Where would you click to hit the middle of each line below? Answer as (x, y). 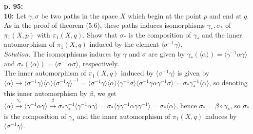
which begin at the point (165, 15)
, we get (105, 93)
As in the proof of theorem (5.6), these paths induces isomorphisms (105, 25)
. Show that (100, 34)
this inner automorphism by (46, 93)
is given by (193, 73)
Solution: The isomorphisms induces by (62, 53)
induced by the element (124, 44)
